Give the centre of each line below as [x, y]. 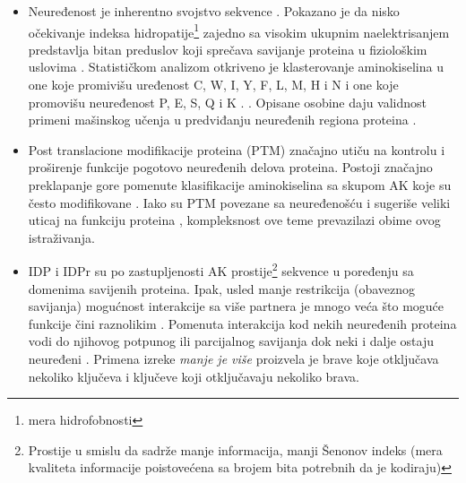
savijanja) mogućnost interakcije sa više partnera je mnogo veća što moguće [236, 306]
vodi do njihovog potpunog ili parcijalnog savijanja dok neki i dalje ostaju [231, 341]
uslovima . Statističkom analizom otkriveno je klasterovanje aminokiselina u [236, 67]
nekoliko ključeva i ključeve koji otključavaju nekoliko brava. [194, 376]
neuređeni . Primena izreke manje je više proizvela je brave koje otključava [233, 358]
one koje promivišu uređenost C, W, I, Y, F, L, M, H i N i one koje [213, 85]
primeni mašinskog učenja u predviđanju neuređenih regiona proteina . [222, 120]
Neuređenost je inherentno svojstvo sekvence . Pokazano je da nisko [214, 11]
